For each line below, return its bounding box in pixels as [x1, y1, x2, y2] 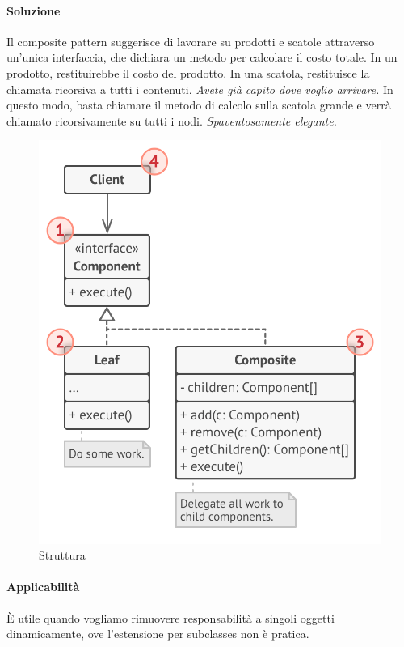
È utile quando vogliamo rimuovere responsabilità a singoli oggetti [6, 609, 335, 626]
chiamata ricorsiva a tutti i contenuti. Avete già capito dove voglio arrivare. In [6, 80, 393, 97]
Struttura [39, 547, 86, 564]
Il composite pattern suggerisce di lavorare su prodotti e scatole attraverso [6, 32, 375, 49]
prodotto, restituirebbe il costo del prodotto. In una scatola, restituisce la [6, 64, 370, 81]
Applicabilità [6, 578, 80, 595]
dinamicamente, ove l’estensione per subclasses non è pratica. [6, 625, 309, 642]
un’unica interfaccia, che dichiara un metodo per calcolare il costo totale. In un [6, 49, 398, 66]
